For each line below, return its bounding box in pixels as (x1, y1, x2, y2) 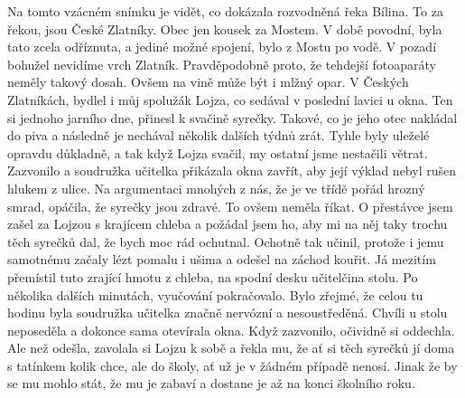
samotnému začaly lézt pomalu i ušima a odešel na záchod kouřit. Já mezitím (7, 250, 436, 269)
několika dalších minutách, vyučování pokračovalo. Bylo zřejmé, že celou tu (7, 285, 423, 304)
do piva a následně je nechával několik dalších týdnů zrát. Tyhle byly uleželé (7, 126, 430, 145)
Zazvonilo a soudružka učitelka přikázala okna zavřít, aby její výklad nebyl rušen (7, 161, 456, 180)
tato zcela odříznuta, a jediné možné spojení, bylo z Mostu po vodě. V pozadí (7, 37, 437, 56)
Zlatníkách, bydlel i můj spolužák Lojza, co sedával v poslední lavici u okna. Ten (7, 90, 453, 109)
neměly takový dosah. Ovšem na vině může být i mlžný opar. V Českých (7, 72, 409, 91)
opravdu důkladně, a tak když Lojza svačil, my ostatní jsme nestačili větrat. (7, 143, 428, 162)
